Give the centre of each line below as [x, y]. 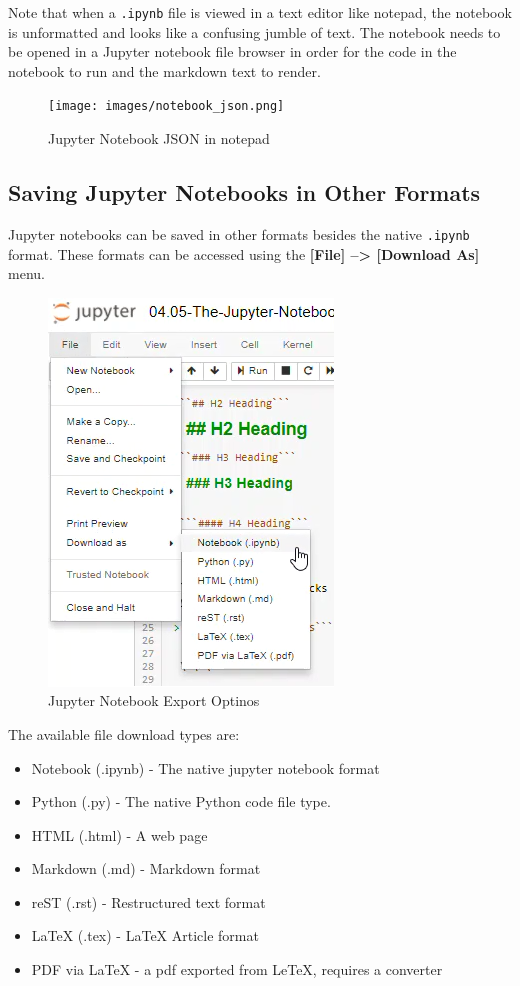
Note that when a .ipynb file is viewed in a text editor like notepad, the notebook [260, 12]
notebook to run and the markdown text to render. [164, 70]
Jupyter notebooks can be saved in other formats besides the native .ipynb [239, 233]
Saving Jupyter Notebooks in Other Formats [244, 192]
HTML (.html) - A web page [119, 834]
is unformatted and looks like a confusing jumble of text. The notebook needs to [254, 31]
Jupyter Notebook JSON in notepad [159, 138]
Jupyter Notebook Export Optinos [154, 700]
